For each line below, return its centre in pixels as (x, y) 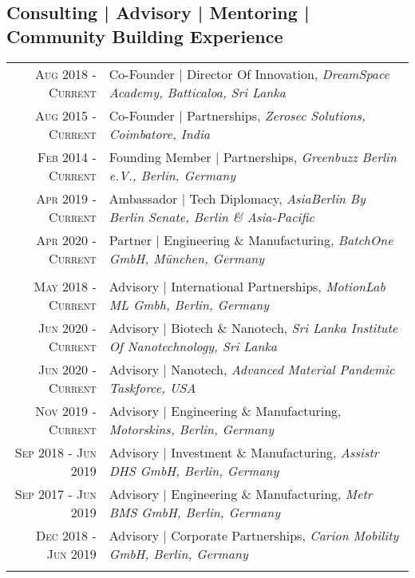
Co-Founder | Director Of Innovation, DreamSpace (249, 73)
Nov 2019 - (66, 410)
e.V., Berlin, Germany (172, 175)
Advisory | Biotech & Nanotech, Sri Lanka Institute (253, 327)
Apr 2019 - (66, 198)
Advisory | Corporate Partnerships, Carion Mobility (254, 535)
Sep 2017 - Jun (55, 493)
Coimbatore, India (159, 133)
